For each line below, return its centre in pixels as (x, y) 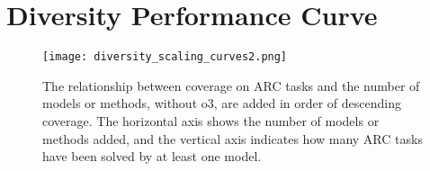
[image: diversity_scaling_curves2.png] (165, 57)
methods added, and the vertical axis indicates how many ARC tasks (233, 138)
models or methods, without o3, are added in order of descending (222, 103)
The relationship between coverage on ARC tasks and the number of (231, 85)
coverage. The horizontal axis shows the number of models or (211, 120)
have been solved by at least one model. (152, 156)
